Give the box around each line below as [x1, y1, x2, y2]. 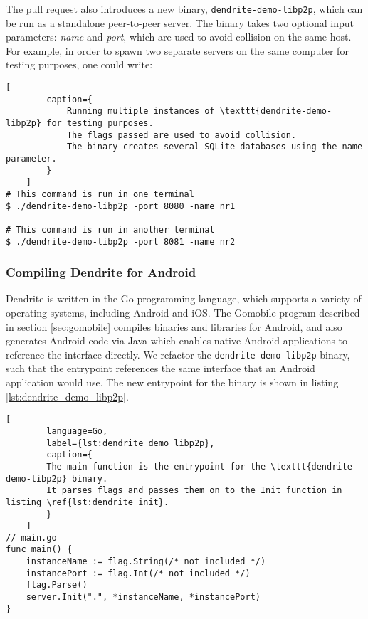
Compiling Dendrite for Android [6, 263, 196, 281]
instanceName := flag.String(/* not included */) [26, 556, 266, 567]
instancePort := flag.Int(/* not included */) [26, 568, 251, 578]
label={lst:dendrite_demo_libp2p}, [46, 438, 215, 448]
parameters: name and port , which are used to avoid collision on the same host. [6, 29, 352, 44]
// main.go [6, 532, 57, 543]
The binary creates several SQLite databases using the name [66, 142, 363, 152]
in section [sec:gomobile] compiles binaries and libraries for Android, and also [6, 319, 342, 334]
